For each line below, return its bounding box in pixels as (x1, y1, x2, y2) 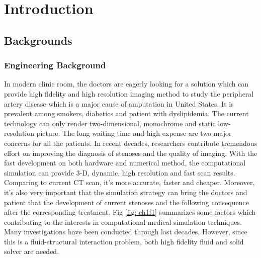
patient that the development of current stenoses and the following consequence (4, 197, 249, 207)
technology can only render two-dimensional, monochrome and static (4, 118, 216, 128)
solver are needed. (4, 246, 59, 256)
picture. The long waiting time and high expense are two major (36, 128, 232, 138)
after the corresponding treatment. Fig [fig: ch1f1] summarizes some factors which (4, 207, 256, 217)
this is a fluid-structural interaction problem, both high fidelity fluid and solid (4, 236, 244, 246)
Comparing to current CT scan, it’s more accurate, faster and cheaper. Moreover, (4, 177, 255, 188)
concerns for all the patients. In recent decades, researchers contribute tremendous (4, 137, 257, 148)
